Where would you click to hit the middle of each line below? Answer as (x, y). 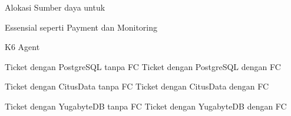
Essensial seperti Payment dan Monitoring (81, 27)
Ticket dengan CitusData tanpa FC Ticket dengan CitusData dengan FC (137, 86)
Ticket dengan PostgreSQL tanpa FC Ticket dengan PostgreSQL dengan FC (143, 66)
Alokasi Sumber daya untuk (55, 7)
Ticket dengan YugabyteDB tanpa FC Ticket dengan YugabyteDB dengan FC (146, 106)
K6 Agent (22, 47)
